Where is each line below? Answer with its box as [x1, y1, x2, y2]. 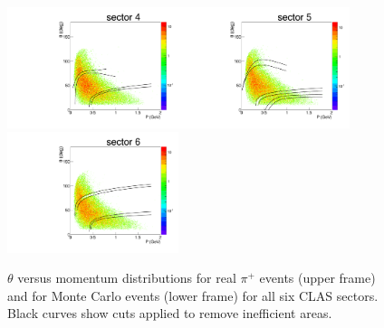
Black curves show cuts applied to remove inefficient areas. [7, 304, 332, 323]
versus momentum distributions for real [17, 268, 236, 287]
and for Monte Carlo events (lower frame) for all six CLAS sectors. [7, 286, 379, 305]
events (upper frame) [259, 268, 376, 287]
